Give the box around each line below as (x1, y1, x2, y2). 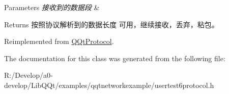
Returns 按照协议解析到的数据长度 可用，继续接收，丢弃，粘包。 (4, 19, 219, 29)
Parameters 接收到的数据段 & (4, 2, 100, 12)
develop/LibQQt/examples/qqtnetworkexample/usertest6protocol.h (4, 79, 214, 90)
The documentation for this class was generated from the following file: (4, 53, 225, 63)
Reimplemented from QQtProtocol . (4, 36, 114, 46)
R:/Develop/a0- (4, 70, 53, 80)
